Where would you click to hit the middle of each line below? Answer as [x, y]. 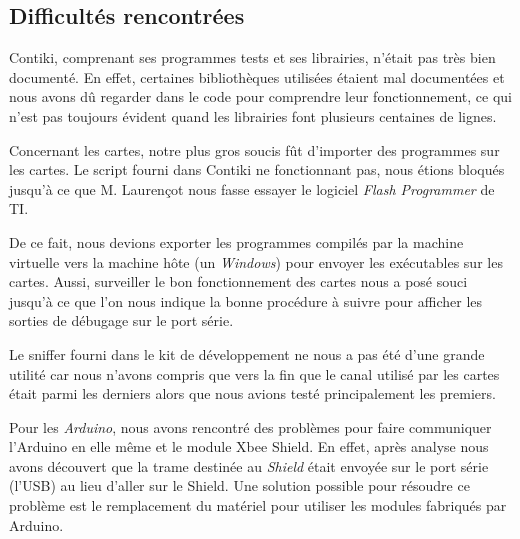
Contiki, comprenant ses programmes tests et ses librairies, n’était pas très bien [252, 57]
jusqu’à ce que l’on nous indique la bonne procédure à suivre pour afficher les [246, 300]
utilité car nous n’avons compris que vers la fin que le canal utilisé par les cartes [254, 373]
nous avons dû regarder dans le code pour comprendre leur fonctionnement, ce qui [260, 96]
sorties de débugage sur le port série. [121, 320]
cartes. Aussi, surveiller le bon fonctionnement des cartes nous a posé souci [238, 281]
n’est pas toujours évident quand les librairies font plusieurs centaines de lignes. [253, 115]
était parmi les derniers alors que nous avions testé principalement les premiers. [252, 393]
